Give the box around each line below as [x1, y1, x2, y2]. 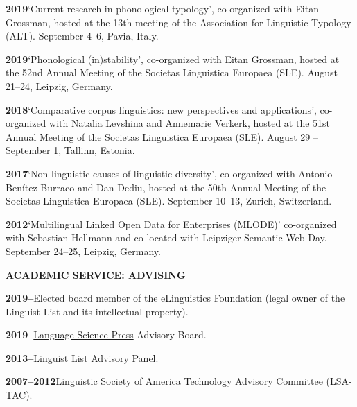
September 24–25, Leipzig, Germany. [6, 243, 161, 258]
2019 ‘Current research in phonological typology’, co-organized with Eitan [6, 1, 319, 15]
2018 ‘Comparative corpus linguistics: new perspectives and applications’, [6, 102, 317, 116]
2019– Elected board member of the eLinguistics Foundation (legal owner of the [6, 291, 345, 305]
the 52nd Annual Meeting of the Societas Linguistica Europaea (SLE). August [6, 65, 338, 80]
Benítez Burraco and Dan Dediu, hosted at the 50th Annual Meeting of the [6, 180, 326, 194]
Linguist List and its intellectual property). [6, 304, 189, 318]
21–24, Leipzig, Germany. [6, 78, 113, 93]
